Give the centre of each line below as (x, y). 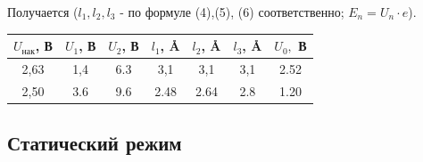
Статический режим (95, 143)
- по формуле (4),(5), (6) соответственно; (232, 12)
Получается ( (43, 12)
